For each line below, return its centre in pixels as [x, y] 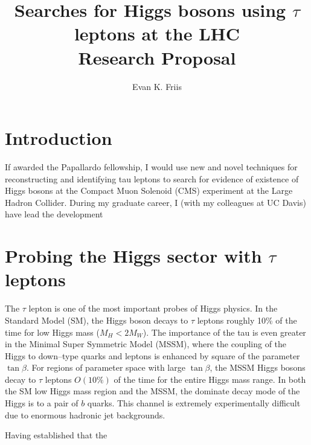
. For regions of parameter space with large [106, 367]
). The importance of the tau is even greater [224, 332]
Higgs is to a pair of [42, 403]
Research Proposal [157, 57]
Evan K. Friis [157, 86]
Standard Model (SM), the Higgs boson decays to [97, 320]
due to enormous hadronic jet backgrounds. [85, 415]
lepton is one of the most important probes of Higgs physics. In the [153, 308]
